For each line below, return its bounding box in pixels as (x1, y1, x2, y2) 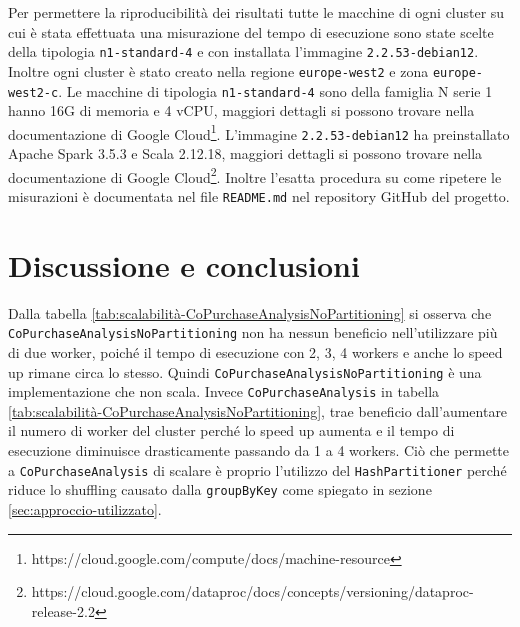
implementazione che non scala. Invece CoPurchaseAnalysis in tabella (8, 381, 440, 402)
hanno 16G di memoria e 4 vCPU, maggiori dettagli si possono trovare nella (8, 100, 475, 121)
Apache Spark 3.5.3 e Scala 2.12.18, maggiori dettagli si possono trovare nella (8, 143, 483, 164)
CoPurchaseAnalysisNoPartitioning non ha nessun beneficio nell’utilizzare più (8, 322, 498, 343)
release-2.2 (31, 600, 95, 621)
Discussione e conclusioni (8, 244, 360, 285)
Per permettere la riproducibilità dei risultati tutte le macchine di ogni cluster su (8, 2, 505, 22)
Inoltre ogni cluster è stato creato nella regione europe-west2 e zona (8, 60, 429, 81)
